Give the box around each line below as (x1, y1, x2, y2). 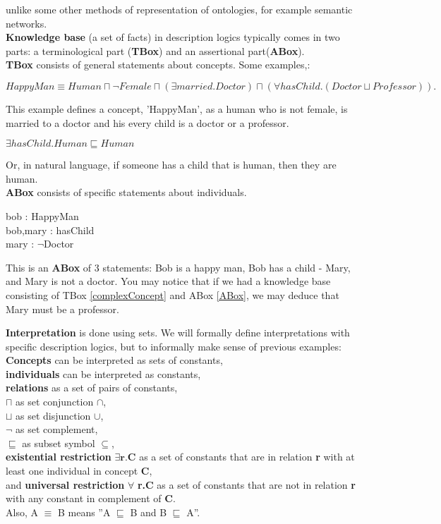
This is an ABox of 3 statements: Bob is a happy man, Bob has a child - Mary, (6, 260, 351, 274)
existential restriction (6, 449, 111, 464)
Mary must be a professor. (6, 301, 119, 316)
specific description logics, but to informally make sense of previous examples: (6, 339, 342, 353)
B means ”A (57, 504, 111, 519)
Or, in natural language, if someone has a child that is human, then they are (6, 157, 337, 172)
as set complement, (16, 422, 98, 437)
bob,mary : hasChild (6, 222, 95, 237)
